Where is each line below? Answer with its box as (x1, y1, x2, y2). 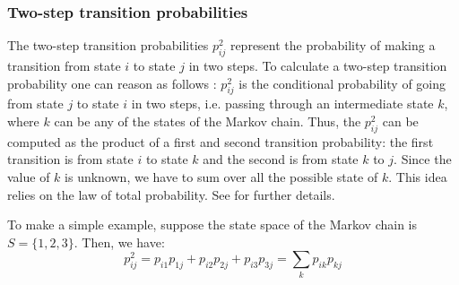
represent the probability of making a (229, 36, 436, 55)
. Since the (394, 150, 452, 168)
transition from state (7, 56, 121, 75)
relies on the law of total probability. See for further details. (7, 185, 335, 203)
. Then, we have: (74, 232, 165, 251)
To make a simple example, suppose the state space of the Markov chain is (7, 215, 417, 234)
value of (7, 167, 50, 186)
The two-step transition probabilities (7, 36, 209, 55)
